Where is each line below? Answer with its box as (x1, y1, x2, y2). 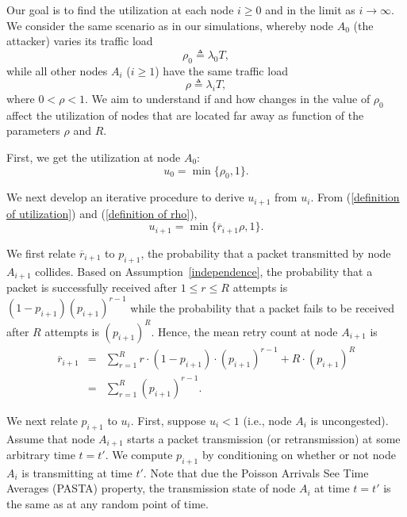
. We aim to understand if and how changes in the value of (85, 90, 371, 106)
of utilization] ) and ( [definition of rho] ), (6, 205, 198, 221)
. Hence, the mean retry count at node (151, 323, 338, 339)
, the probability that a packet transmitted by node (140, 244, 391, 261)
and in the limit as (265, 2, 355, 17)
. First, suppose (130, 412, 206, 428)
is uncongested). (310, 412, 389, 428)
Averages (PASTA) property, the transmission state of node (6, 480, 296, 496)
